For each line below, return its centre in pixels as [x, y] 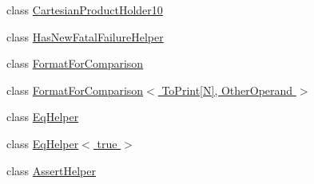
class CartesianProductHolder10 [85, 10]
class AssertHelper [51, 170]
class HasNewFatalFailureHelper [85, 36]
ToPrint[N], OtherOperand [227, 90]
